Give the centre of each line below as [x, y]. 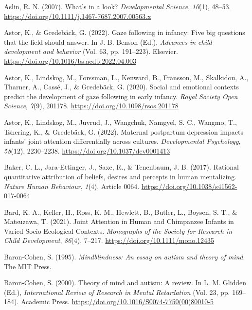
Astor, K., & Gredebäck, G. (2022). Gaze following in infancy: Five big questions [125, 32]
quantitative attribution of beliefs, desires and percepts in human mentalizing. [120, 176]
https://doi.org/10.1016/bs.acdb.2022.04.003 [70, 60]
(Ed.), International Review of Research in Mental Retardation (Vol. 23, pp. [117, 292]
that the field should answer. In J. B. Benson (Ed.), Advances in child [108, 42]
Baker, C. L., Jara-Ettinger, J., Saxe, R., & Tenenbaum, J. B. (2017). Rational [121, 167]
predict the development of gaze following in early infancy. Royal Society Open [121, 96]
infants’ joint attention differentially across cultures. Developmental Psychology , [122, 141]
